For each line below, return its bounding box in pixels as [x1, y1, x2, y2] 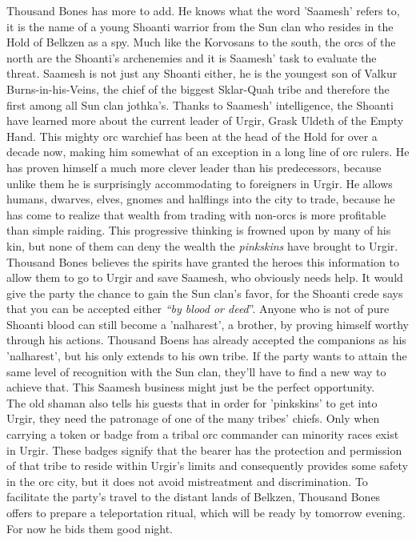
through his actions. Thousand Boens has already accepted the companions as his [6, 331, 406, 348]
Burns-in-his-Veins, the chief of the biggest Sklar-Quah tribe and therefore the [6, 80, 390, 97]
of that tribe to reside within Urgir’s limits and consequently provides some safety [6, 457, 409, 474]
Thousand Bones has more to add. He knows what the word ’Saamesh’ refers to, [6, 2, 400, 18]
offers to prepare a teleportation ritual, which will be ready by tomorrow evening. [6, 504, 406, 520]
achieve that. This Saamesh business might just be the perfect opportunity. [6, 379, 375, 395]
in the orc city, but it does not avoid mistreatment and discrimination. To [6, 472, 368, 489]
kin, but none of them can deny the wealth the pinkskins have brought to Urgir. [6, 237, 398, 254]
